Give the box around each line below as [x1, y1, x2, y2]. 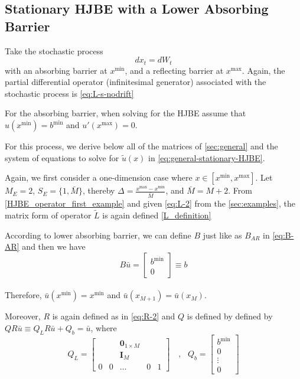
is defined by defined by [187, 310, 273, 322]
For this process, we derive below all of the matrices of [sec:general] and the [5, 140, 278, 152]
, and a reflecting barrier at [125, 64, 224, 76]
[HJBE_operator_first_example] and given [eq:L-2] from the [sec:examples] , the [5, 197, 295, 210]
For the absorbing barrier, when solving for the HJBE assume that [5, 107, 246, 119]
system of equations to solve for [5, 151, 119, 164]
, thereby [82, 184, 115, 197]
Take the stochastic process [5, 44, 103, 57]
